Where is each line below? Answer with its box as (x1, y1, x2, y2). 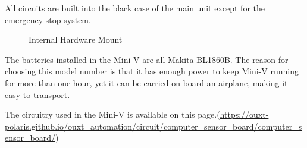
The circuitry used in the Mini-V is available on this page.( (5, 108, 220, 121)
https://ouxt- (220, 108, 269, 121)
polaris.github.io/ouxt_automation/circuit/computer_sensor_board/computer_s (5, 119, 302, 132)
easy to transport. (5, 88, 70, 100)
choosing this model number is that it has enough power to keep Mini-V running (5, 65, 299, 77)
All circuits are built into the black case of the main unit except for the (5, 2, 265, 14)
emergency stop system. (5, 13, 91, 26)
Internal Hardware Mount (29, 33, 123, 46)
